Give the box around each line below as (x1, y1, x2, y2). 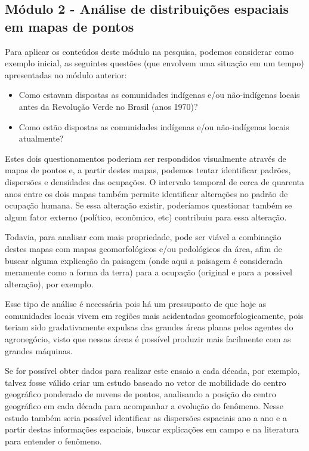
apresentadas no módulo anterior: (5, 68, 127, 81)
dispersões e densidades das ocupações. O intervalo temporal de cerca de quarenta (5, 175, 304, 188)
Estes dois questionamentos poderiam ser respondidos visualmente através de (5, 152, 286, 164)
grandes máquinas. (5, 344, 73, 357)
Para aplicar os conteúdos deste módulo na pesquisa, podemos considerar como (5, 45, 294, 57)
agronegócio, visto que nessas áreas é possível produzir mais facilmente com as (5, 333, 291, 345)
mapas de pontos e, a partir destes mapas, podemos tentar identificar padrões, (5, 164, 291, 176)
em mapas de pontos (5, 17, 134, 35)
